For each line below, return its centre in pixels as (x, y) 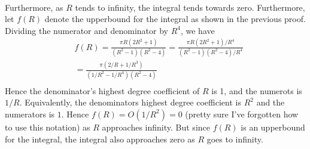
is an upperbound (273, 127)
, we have (197, 30)
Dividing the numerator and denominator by (86, 30)
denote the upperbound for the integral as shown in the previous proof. (175, 19)
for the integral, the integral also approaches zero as (100, 139)
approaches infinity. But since (156, 127)
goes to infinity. (235, 139)
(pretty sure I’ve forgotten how (242, 114)
